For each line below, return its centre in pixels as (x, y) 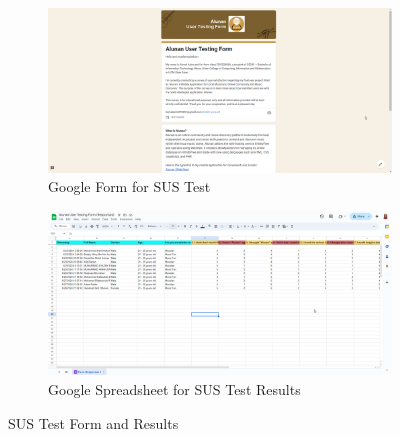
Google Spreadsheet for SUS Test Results (174, 389)
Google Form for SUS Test (129, 186)
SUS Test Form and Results (93, 422)
